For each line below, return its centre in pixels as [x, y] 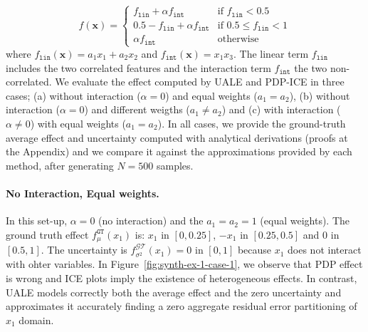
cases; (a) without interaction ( [73, 95]
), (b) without [320, 95]
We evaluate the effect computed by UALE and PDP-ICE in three [200, 82]
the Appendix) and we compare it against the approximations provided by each [179, 151]
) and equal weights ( [211, 95]
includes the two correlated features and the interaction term [138, 67]
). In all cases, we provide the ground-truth [252, 123]
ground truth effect [47, 234]
